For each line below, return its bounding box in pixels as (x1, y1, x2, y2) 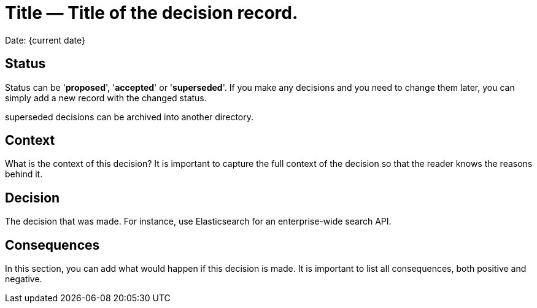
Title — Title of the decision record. (5, 2, 298, 23)
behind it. (5, 169, 43, 180)
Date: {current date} (5, 34, 85, 45)
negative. (5, 274, 42, 285)
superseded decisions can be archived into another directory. (5, 111, 254, 122)
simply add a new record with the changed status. (5, 92, 207, 103)
